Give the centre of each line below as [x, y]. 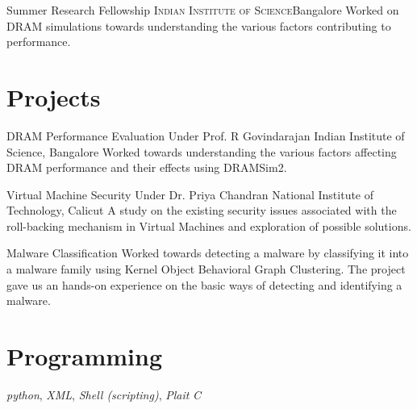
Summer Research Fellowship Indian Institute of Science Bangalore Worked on [203, 10]
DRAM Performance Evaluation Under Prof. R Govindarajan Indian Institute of [206, 135]
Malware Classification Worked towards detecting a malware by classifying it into [208, 253]
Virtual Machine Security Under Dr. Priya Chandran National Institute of [190, 194]
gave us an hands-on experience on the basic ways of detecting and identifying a [204, 284]
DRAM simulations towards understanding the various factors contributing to [199, 25]
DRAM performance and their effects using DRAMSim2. [147, 167]
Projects [54, 96]
